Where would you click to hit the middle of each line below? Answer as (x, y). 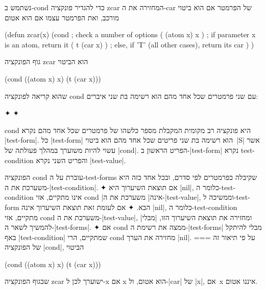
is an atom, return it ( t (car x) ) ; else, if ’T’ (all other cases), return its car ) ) (129, 44)
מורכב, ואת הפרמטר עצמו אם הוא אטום (62, 17)
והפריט (78, 160)
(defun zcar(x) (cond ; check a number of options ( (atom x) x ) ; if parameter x (130, 34)
